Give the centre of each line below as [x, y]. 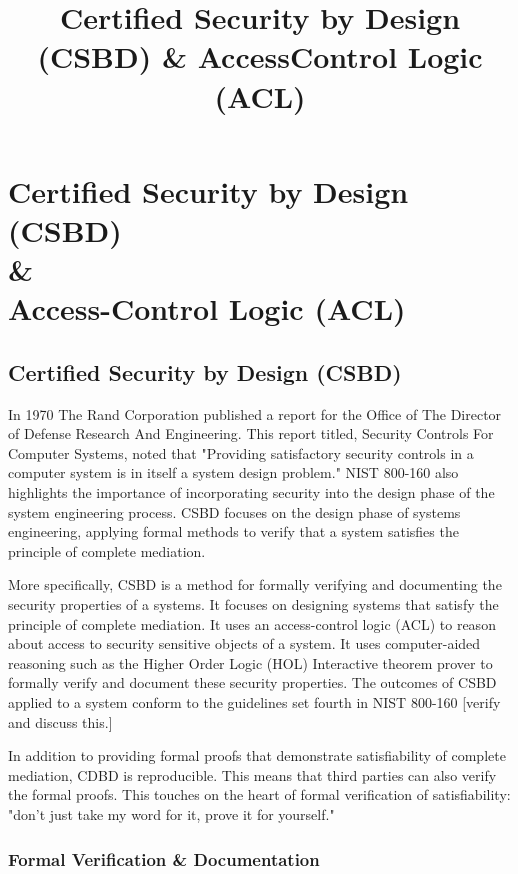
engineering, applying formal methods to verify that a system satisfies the [233, 531]
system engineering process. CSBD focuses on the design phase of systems [234, 511]
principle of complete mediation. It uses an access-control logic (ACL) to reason [252, 623]
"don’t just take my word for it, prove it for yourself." [171, 813]
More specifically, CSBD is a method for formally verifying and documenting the [255, 584]
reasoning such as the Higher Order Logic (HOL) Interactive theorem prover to [250, 662]
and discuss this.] [60, 721]
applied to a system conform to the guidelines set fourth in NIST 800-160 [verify [254, 702]
